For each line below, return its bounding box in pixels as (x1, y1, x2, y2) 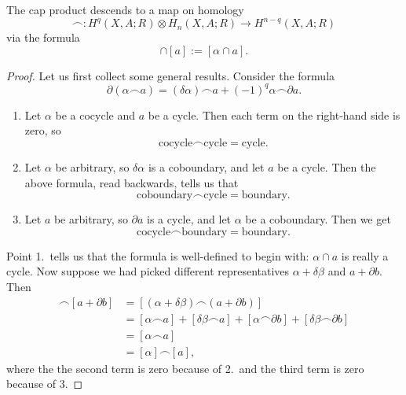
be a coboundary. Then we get (245, 211, 391, 227)
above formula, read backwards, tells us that (24, 174, 239, 190)
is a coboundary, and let (148, 158, 265, 175)
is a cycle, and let (147, 211, 232, 227)
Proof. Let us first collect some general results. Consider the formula (6, 67, 335, 83)
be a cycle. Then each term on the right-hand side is (148, 106, 401, 123)
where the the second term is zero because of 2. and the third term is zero (6, 360, 364, 376)
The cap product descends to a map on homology (6, 2, 244, 17)
